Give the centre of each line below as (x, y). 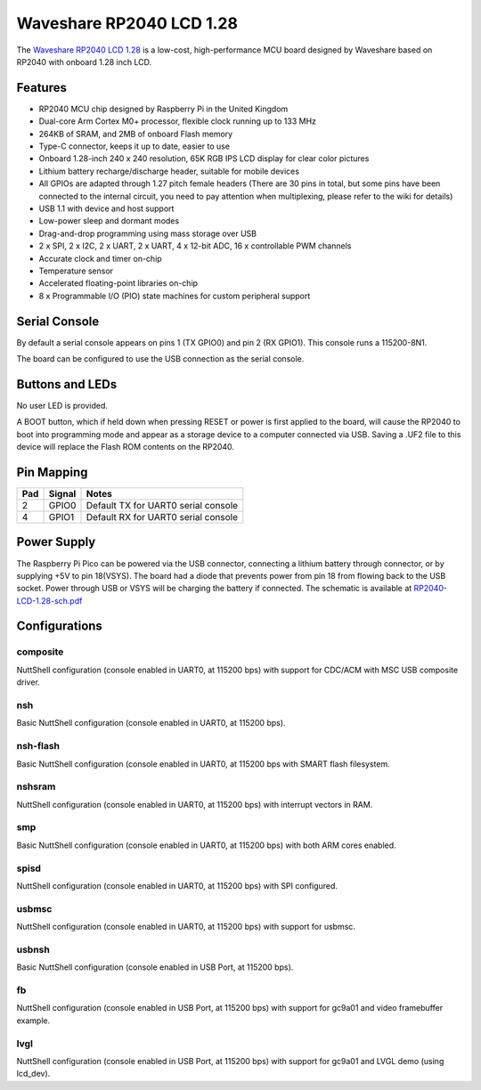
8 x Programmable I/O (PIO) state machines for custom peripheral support (175, 296)
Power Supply (56, 542)
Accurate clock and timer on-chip (100, 258)
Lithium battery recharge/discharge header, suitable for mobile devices (169, 171)
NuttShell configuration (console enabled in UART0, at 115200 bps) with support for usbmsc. (186, 927)
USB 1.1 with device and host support (106, 208)
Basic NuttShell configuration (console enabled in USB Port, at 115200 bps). (155, 967)
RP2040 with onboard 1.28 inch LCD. (84, 61)
